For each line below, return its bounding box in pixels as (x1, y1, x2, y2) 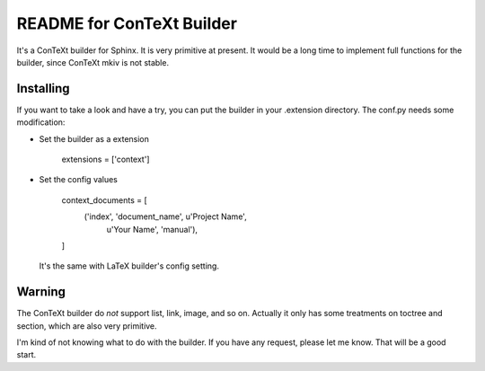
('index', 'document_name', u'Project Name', (84, 211, 247, 222)
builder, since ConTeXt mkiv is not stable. (16, 57, 170, 67)
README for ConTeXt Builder (16, 13, 238, 33)
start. (16, 349, 37, 360)
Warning (16, 284, 66, 300)
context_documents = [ (61, 194, 147, 206)
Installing (16, 81, 71, 96)
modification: (16, 117, 66, 128)
